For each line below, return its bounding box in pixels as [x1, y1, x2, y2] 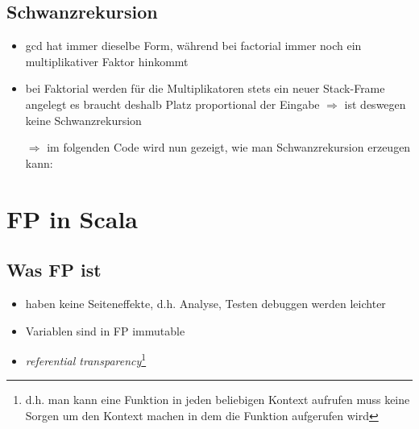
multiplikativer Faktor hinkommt [25, 52, 189, 69]
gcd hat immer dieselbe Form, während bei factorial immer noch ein [25, 37, 362, 54]
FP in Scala [6, 202, 138, 235]
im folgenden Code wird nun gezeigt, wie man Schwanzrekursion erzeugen [47, 139, 411, 156]
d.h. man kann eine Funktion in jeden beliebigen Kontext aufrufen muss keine [25, 391, 410, 408]
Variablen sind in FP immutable [25, 322, 185, 339]
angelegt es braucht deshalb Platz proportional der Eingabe [25, 95, 320, 112]
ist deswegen [344, 95, 406, 112]
